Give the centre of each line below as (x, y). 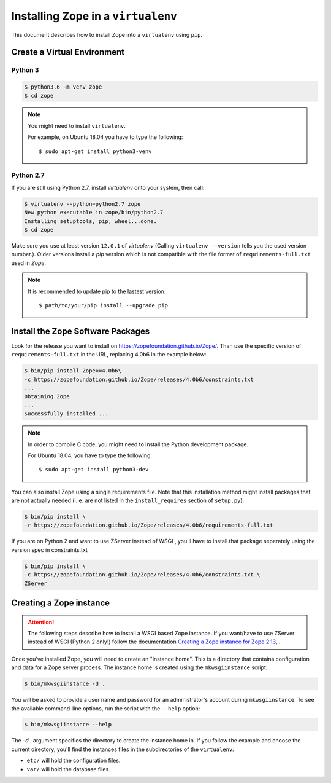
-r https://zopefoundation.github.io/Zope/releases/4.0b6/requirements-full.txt (149, 525)
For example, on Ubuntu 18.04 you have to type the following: (105, 137)
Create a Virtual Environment (68, 52)
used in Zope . (29, 263)
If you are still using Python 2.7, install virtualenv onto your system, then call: (108, 187)
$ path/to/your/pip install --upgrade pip (104, 305)
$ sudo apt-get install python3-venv (96, 151)
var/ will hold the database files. (68, 769)
